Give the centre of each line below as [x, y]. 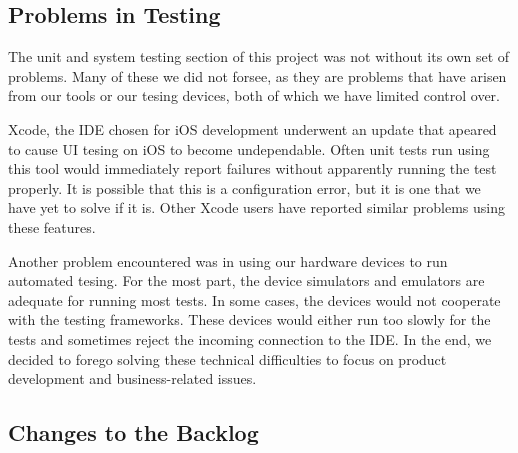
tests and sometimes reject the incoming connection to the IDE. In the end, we [250, 338]
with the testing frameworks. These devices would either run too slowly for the [249, 319]
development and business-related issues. [132, 378]
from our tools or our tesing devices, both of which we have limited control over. [254, 95]
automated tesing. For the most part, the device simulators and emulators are [246, 280]
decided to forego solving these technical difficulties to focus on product [227, 358]
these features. [52, 226]
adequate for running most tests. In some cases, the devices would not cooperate [254, 299]
